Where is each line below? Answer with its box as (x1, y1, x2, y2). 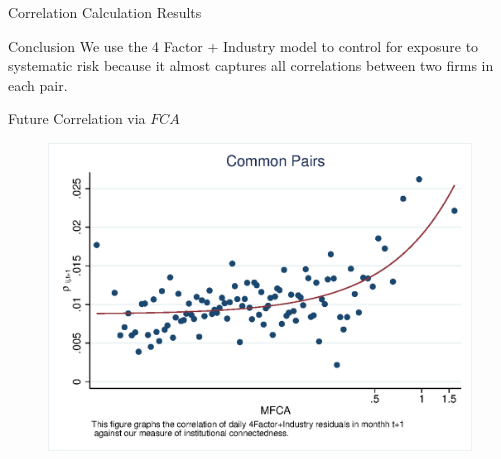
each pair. (8, 74, 68, 95)
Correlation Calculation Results (8, 2, 202, 22)
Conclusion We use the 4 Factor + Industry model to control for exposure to (8, 35, 479, 56)
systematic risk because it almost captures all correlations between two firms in (8, 55, 494, 76)
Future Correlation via (8, 108, 146, 129)
